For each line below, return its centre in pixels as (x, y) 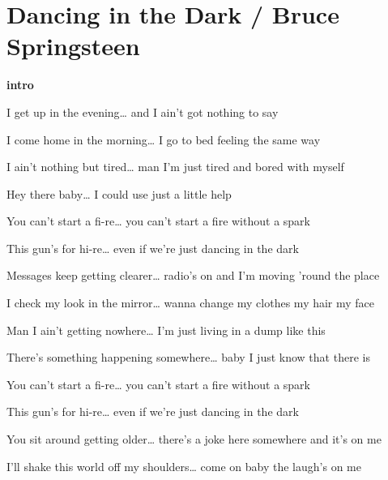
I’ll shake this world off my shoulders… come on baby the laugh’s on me (184, 466)
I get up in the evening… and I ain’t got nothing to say (143, 111)
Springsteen (73, 46)
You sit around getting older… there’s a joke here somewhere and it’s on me (194, 439)
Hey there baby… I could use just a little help (119, 193)
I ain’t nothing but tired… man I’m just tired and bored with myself (175, 167)
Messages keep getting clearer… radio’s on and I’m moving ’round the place (193, 275)
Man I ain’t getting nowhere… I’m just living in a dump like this (166, 330)
